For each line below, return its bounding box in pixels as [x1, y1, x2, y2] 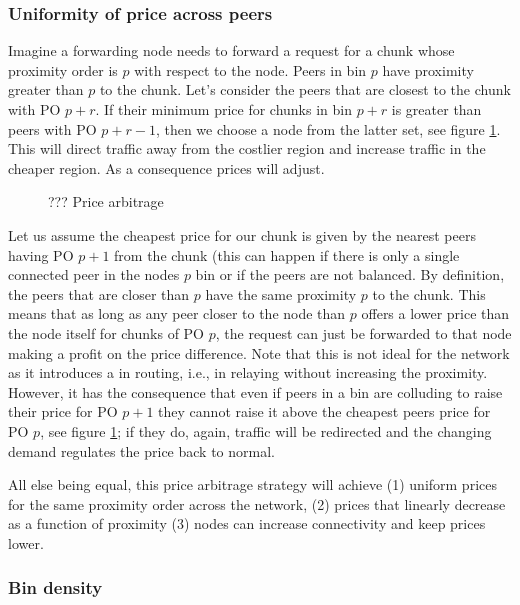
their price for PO [8, 401, 118, 422]
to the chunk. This [372, 283, 486, 304]
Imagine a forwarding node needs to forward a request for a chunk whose [8, 40, 455, 61]
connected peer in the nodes [8, 264, 180, 285]
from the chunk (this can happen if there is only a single [114, 244, 460, 265]
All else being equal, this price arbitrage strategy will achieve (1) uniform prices [8, 474, 497, 495]
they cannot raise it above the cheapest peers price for [158, 401, 491, 422]
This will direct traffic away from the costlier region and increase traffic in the [8, 138, 486, 159]
